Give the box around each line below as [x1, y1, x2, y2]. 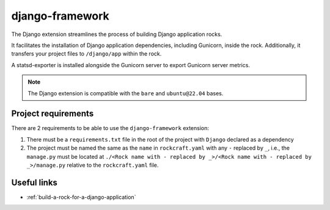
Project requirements [11, 109, 94, 119]
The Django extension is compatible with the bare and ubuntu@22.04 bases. [28, 89, 224, 97]
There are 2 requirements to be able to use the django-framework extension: [11, 125, 209, 132]
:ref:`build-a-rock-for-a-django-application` [26, 193, 136, 201]
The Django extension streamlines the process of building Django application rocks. [11, 31, 222, 38]
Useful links [11, 177, 58, 187]
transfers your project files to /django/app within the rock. [11, 50, 162, 57]
